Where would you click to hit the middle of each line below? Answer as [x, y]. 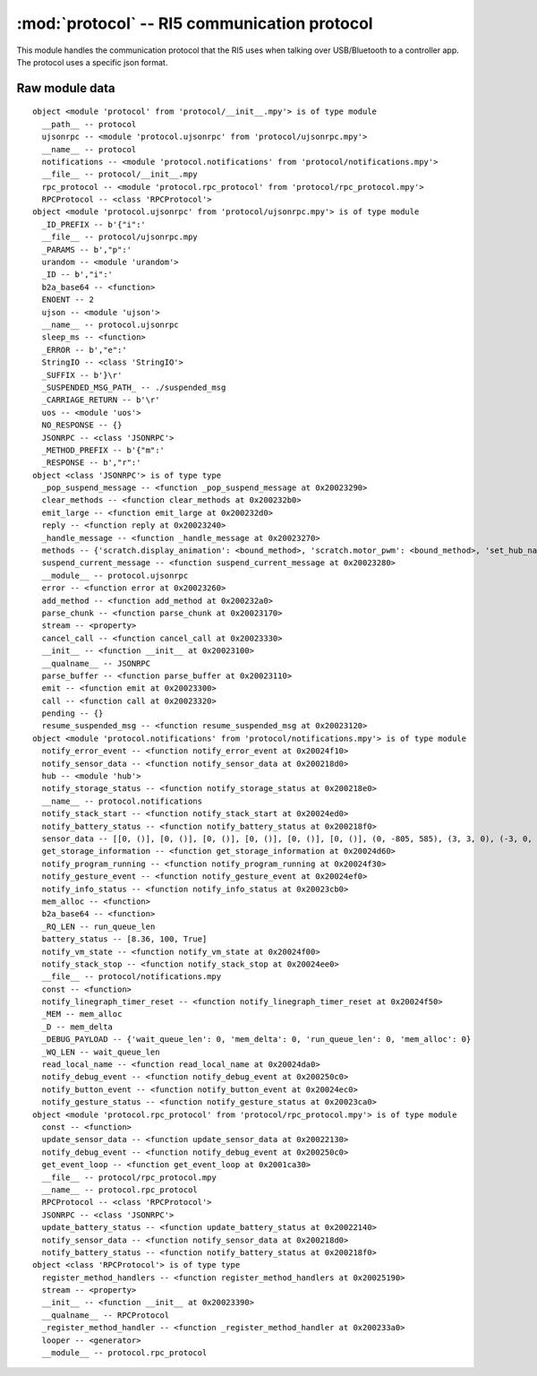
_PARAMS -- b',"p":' [87, 249]
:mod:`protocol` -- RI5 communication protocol [195, 23]
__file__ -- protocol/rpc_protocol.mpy [129, 1177]
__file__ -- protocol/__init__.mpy [120, 174]
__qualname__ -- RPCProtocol [106, 1315]
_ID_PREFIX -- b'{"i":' [94, 224]
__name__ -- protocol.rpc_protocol [120, 1190]
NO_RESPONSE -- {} [82, 425]
